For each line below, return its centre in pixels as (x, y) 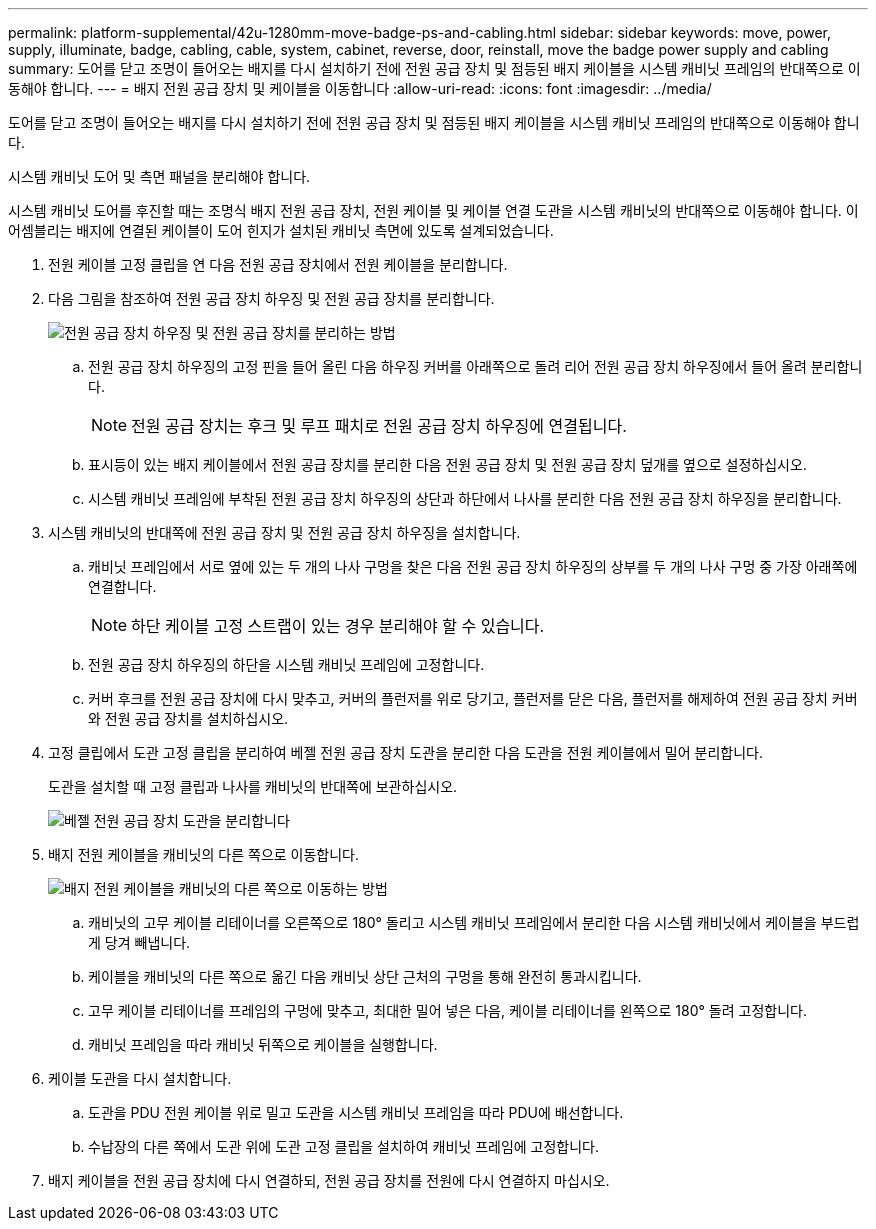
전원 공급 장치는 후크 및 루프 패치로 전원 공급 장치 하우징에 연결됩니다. (379, 426)
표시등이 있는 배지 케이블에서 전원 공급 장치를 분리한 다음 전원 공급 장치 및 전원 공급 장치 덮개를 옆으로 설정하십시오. (447, 464)
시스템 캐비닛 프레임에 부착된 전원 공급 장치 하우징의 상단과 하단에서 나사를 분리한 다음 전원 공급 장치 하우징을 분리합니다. (465, 498)
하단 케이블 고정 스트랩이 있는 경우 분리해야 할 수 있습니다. (338, 626)
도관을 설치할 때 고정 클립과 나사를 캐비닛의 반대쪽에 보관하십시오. (253, 786)
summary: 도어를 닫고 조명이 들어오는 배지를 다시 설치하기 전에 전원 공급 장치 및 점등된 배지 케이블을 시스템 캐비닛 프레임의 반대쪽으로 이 (434, 68)
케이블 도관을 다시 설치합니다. (140, 1078)
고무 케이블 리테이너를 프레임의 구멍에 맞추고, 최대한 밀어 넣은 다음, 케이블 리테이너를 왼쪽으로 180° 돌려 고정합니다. (447, 1010)
